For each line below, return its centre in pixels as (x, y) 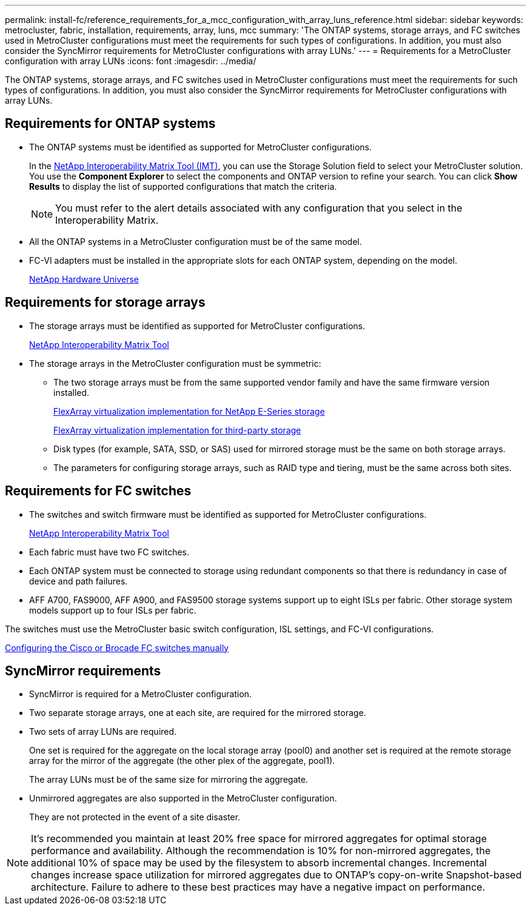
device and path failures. (78, 581)
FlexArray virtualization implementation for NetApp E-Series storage (189, 411)
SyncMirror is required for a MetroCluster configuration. (141, 694)
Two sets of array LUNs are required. (103, 732)
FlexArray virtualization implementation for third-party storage (177, 430)
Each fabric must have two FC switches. (109, 552)
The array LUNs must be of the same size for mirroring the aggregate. (169, 780)
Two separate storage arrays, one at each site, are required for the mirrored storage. (198, 713)
